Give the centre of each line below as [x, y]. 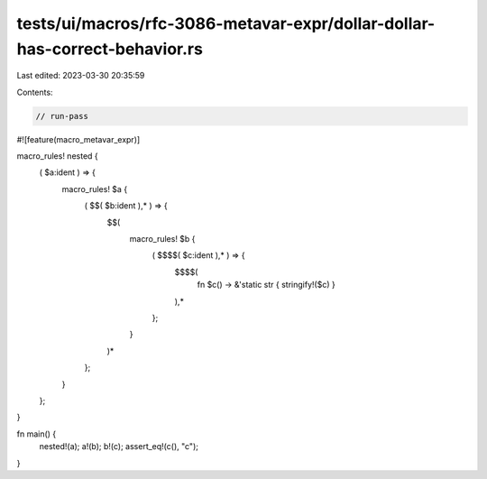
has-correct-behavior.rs [110, 49]
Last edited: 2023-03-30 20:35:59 [81, 76]
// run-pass [62, 116]
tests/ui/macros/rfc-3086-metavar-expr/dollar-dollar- [226, 23]
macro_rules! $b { [162, 239]
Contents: [35, 92]
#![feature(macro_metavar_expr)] [78, 139]
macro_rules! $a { [95, 189]
